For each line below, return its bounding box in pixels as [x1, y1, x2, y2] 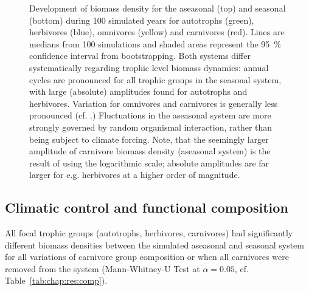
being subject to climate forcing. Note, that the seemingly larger [29, 132, 269, 145]
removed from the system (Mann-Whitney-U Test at [5, 262, 200, 275]
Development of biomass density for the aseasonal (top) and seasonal [29, 2, 286, 14]
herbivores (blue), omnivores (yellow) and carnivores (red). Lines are [29, 26, 285, 38]
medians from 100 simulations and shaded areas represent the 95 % [29, 37, 281, 50]
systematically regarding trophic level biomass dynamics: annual [29, 61, 269, 74]
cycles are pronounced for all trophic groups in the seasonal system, [29, 73, 282, 86]
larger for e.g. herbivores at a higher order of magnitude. [29, 168, 240, 181]
